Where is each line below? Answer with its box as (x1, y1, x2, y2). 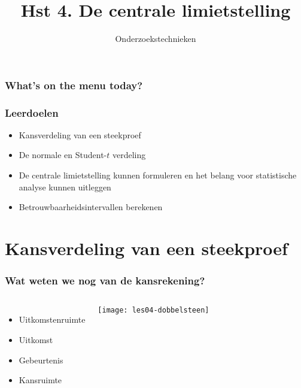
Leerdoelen (5, 105, 59, 120)
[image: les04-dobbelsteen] (98, 306, 209, 315)
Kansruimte (19, 374, 62, 386)
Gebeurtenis (19, 353, 63, 366)
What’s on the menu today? (5, 77, 143, 92)
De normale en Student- (19, 148, 107, 161)
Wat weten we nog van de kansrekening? (5, 273, 205, 288)
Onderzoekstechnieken (115, 32, 196, 45)
